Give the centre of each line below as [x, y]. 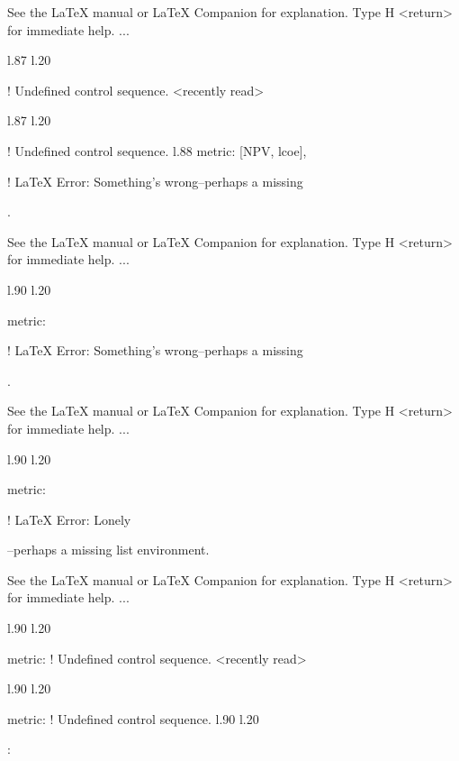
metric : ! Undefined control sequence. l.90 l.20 [133, 718]
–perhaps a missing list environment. [108, 550]
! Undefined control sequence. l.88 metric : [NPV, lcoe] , [157, 150]
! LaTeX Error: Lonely [69, 519]
